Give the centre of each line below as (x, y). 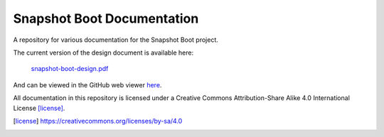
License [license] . (39, 108)
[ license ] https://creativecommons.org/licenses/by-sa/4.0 (98, 121)
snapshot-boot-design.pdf (70, 69)
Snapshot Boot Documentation (106, 18)
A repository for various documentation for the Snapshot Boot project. (116, 40)
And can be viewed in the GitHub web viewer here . (87, 84)
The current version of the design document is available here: (103, 53)
